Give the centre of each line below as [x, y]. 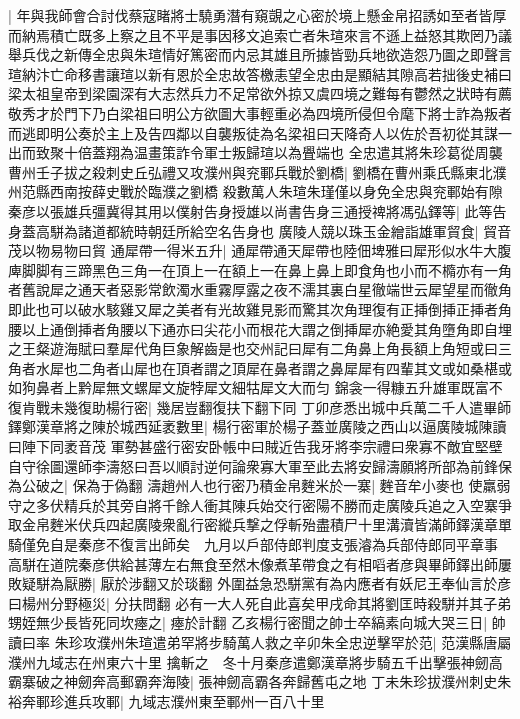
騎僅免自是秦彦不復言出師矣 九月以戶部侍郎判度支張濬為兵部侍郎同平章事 [253, 544]
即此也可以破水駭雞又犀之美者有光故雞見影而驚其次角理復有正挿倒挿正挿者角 [260, 308]
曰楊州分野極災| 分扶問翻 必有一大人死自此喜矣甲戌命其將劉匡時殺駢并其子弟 [260, 602]
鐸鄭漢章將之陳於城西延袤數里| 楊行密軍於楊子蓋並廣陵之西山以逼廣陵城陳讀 [257, 426]
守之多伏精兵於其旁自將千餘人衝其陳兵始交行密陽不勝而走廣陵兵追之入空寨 [253, 504]
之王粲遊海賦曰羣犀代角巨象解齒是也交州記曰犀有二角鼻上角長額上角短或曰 [253, 348]
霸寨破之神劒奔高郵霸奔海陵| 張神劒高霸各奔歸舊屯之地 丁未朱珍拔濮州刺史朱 [260, 681]
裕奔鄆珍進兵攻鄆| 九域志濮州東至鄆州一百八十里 [166, 700]
